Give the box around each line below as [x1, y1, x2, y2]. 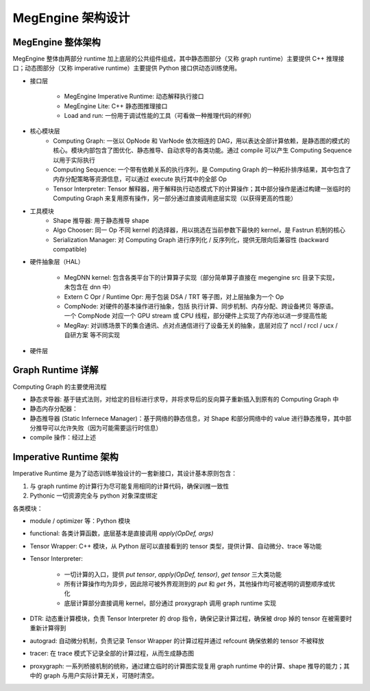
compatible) [53, 245, 87, 254]
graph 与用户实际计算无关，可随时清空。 [43, 672, 158, 680]
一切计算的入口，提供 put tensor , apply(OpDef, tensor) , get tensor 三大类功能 [64, 570, 282, 579]
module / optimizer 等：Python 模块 [29, 516, 130, 524]
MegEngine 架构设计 [12, 10, 130, 25]
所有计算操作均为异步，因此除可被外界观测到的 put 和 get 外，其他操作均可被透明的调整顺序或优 [64, 579, 336, 587]
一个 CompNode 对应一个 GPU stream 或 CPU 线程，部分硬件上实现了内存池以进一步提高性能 [64, 312, 328, 320]
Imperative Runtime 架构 [12, 451, 119, 463]
